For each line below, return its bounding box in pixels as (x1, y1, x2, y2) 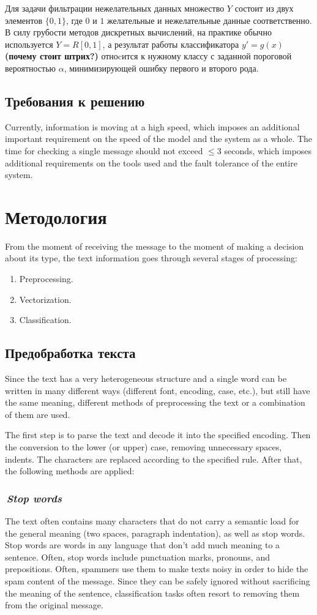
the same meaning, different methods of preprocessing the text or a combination (5, 396, 305, 409)
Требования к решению (5, 91, 145, 110)
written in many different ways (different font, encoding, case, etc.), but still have (5, 384, 310, 397)
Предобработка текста (5, 343, 136, 362)
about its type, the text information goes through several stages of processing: (5, 252, 297, 264)
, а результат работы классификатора (102, 37, 239, 50)
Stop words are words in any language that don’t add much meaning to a (5, 539, 280, 551)
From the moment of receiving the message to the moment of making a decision (5, 239, 304, 252)
